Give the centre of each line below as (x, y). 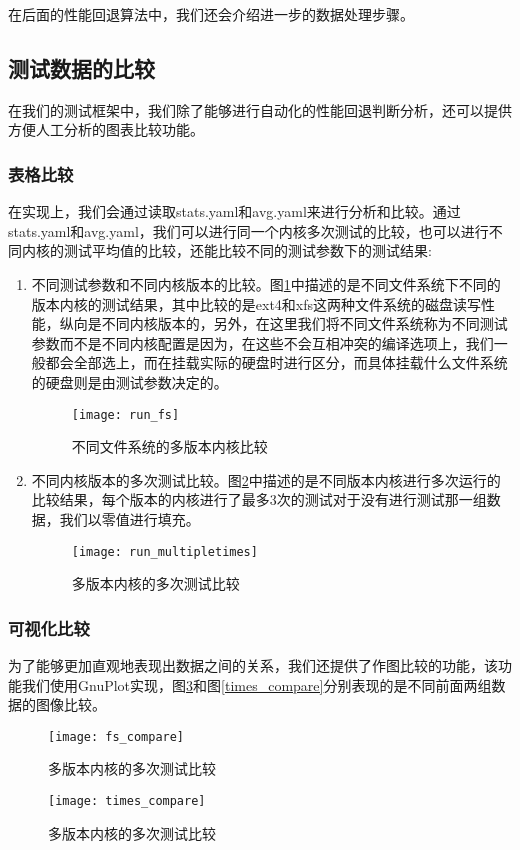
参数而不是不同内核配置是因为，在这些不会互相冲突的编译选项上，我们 (262, 342)
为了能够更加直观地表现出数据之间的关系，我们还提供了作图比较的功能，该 (253, 665)
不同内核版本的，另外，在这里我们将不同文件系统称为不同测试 (304, 323)
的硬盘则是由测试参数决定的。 (129, 381)
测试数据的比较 (81, 67)
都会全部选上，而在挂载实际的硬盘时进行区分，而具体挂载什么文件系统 (276, 362)
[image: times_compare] (127, 801)
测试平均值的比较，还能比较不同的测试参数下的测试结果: (247, 250)
